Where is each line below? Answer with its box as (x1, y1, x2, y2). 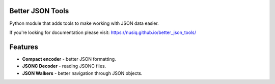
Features (9, 43, 38, 51)
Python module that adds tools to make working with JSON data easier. (9, 20, 159, 26)
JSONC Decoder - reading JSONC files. (22, 63, 106, 69)
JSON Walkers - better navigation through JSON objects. (22, 70, 143, 76)
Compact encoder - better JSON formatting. (22, 56, 117, 62)
